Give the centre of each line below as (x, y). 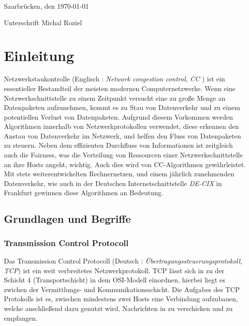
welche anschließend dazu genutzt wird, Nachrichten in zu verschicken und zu (118, 308)
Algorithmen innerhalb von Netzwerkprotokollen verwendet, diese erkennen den (122, 126)
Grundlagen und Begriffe (67, 219)
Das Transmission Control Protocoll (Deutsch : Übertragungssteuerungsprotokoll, (123, 261)
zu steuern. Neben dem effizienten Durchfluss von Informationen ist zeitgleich (118, 145)
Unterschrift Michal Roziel (43, 22)
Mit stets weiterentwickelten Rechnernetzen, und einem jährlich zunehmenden (119, 174)
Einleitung (39, 55)
